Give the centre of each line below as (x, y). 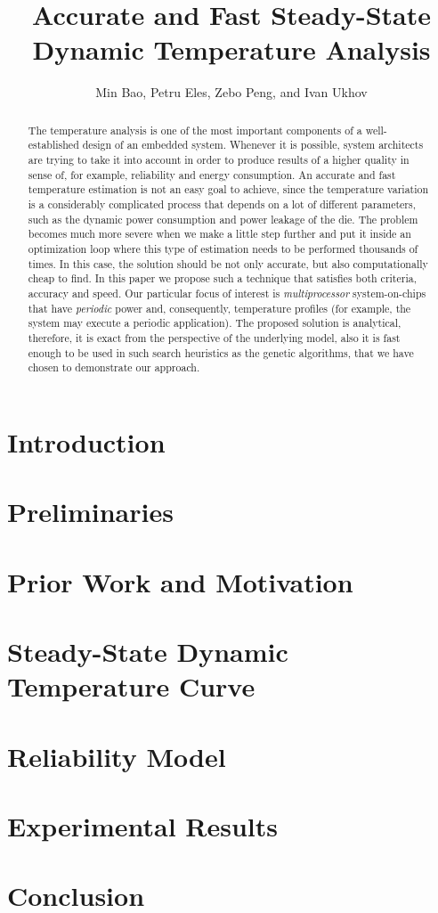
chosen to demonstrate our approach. (114, 367)
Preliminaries (90, 512)
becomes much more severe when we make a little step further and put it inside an (219, 234)
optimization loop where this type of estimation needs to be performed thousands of (223, 248)
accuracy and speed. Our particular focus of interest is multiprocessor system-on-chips (227, 293)
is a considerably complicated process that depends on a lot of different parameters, (222, 204)
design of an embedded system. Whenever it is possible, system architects (253, 145)
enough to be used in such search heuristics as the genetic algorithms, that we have (221, 352)
